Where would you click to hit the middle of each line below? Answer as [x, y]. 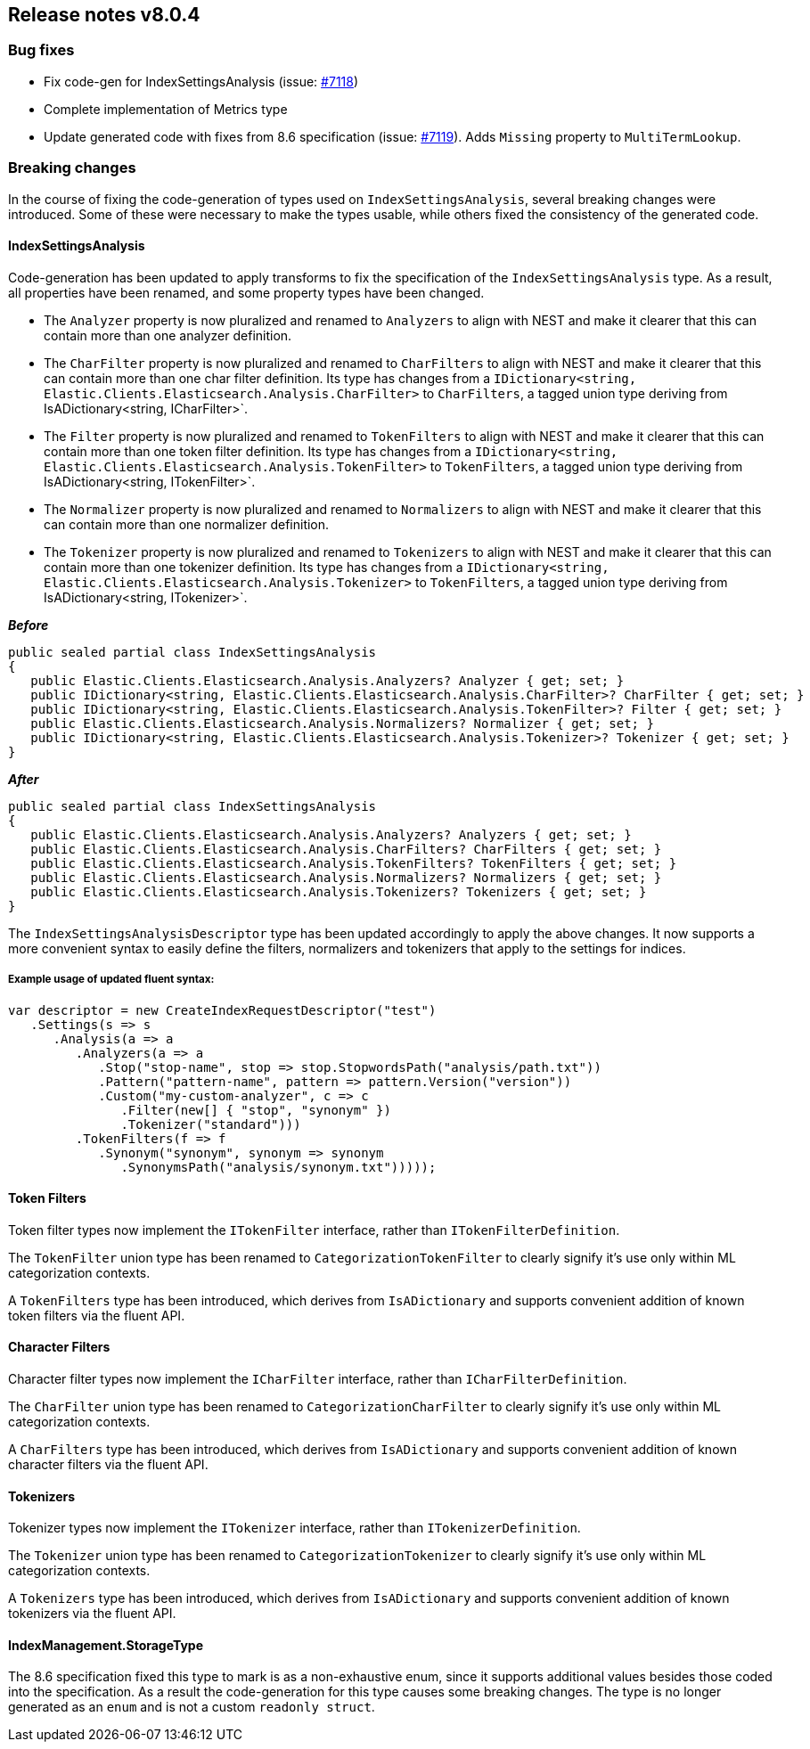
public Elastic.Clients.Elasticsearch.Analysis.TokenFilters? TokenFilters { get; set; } [354, 863]
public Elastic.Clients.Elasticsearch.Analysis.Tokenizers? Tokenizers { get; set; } [339, 891]
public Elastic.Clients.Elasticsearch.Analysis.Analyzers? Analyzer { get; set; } [327, 680]
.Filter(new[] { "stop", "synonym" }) [256, 1110]
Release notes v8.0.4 [104, 15]
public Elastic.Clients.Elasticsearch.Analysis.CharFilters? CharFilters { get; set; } [346, 849]
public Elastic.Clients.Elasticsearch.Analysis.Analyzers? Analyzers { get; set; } [331, 834]
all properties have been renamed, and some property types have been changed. [246, 292]
